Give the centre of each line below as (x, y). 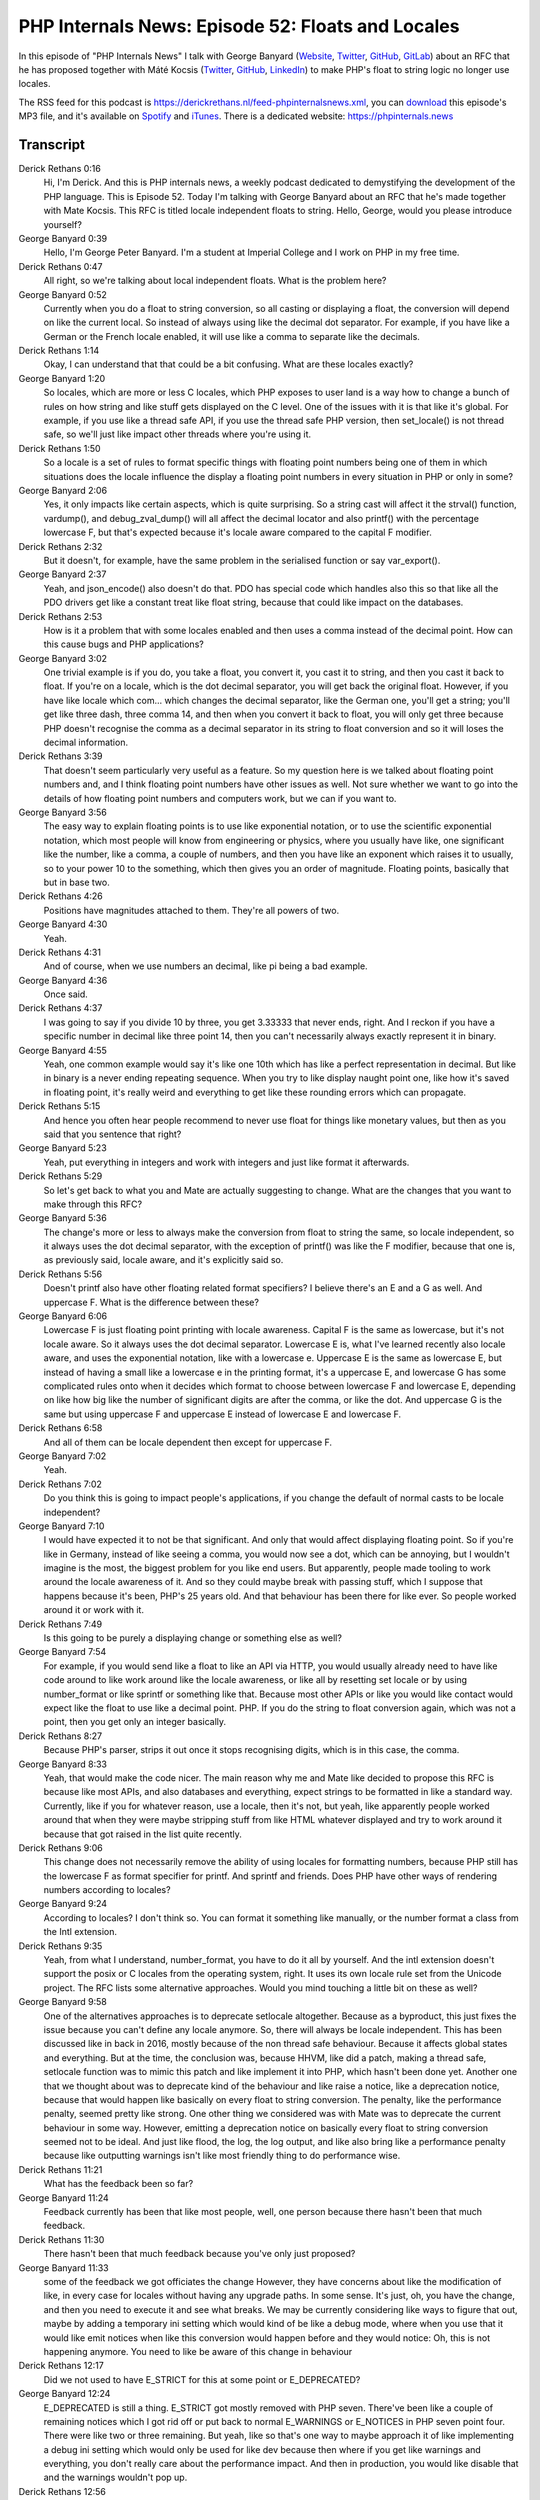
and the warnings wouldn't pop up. (115, 2477)
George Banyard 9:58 (62, 2002)
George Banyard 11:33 (63, 2267)
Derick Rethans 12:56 (62, 2491)
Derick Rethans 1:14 (59, 351)
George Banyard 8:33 (63, 1764)
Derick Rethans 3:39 (60, 756)
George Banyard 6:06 (63, 1316)
